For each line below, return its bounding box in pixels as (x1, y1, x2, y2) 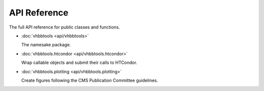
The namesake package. (21, 42, 71, 48)
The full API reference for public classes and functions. (9, 24, 120, 30)
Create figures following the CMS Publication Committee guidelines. (21, 77, 158, 83)
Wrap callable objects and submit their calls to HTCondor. (21, 60, 137, 65)
